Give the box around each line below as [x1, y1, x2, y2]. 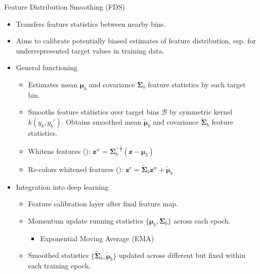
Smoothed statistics [28, 250, 89, 260]
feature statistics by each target [148, 79, 246, 89]
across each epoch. [174, 215, 231, 226]
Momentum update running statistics [28, 215, 144, 226]
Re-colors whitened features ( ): [28, 164, 123, 175]
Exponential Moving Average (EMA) [40, 233, 154, 243]
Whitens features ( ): [28, 145, 91, 156]
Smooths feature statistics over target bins [28, 106, 159, 117]
